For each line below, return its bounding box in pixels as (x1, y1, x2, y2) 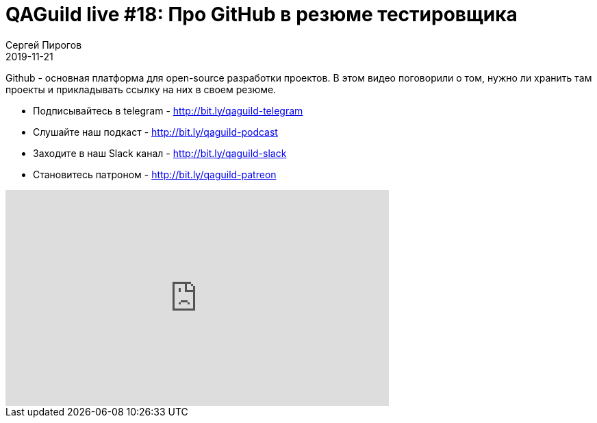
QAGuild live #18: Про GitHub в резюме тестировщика (5, 3, 518, 26)
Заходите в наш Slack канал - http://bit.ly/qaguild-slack (33, 147, 287, 159)
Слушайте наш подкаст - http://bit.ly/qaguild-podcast (33, 125, 278, 138)
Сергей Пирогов (5, 38, 82, 51)
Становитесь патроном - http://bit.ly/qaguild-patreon (33, 168, 277, 180)
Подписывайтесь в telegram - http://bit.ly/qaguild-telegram (33, 104, 303, 117)
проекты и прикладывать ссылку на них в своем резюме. (5, 83, 277, 95)
